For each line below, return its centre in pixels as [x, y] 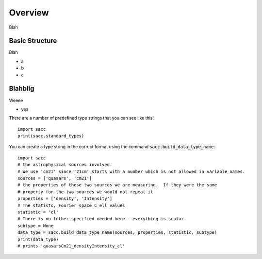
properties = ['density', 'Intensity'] [65, 199]
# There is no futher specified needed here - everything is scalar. [102, 219]
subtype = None [36, 226]
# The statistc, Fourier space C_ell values [72, 205]
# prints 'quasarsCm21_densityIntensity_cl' [72, 246]
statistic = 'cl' [38, 212]
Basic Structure [33, 41]
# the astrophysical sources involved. [65, 165]
